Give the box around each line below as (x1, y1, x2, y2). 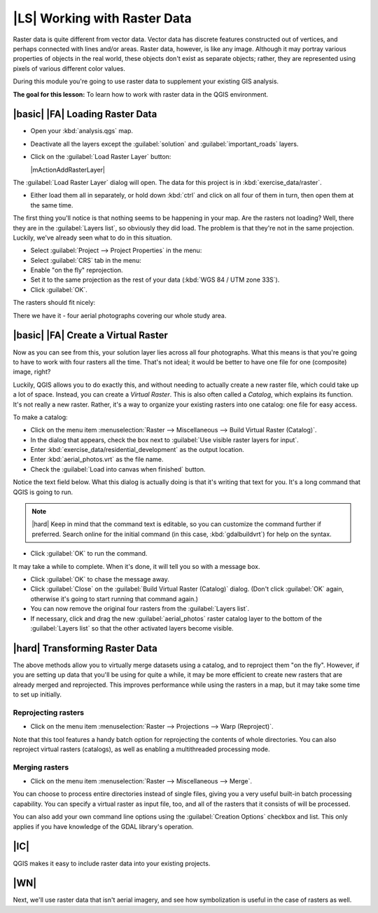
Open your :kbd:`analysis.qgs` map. (30, 127, 133, 135)
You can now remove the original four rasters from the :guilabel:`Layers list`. (30, 605, 250, 613)
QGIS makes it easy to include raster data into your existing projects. (13, 859, 211, 867)
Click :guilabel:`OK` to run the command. (30, 549, 148, 558)
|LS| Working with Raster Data (13, 11, 192, 26)
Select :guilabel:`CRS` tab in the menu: (30, 256, 141, 264)
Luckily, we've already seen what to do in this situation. (13, 233, 172, 242)
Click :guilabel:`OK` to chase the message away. (30, 575, 169, 583)
